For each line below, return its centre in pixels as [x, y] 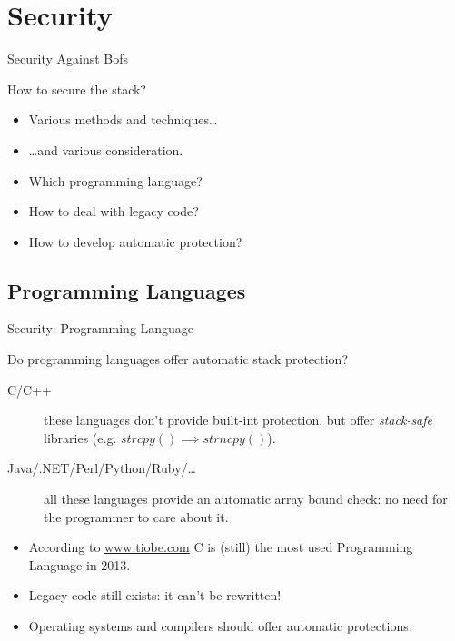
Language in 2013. [79, 564]
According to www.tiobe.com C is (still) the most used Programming [221, 547]
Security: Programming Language [101, 328]
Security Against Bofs [68, 59]
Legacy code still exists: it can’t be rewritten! [155, 595]
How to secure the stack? [77, 89]
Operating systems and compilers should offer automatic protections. [220, 626]
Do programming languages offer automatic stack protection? [178, 359]
